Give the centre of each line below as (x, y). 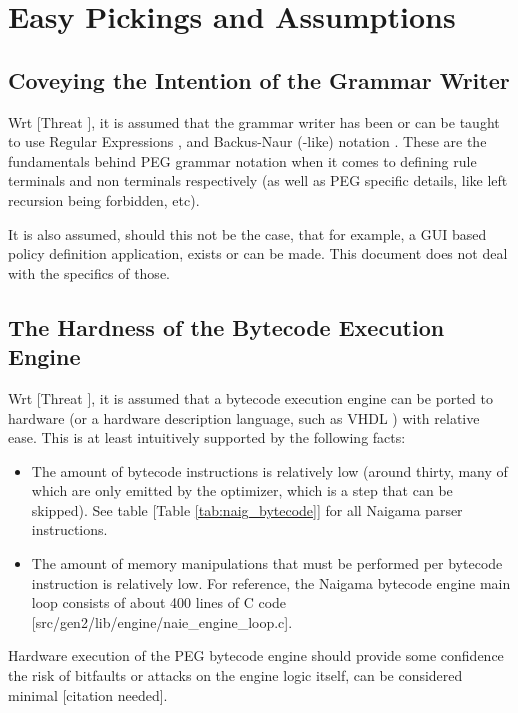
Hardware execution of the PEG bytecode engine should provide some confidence (256, 655)
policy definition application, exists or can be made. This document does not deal (258, 253)
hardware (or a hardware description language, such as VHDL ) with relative (244, 417)
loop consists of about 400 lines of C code (159, 602)
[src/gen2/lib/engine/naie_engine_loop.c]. (162, 621)
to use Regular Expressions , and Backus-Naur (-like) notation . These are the (247, 141)
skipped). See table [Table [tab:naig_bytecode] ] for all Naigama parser (247, 509)
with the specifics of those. (89, 272)
